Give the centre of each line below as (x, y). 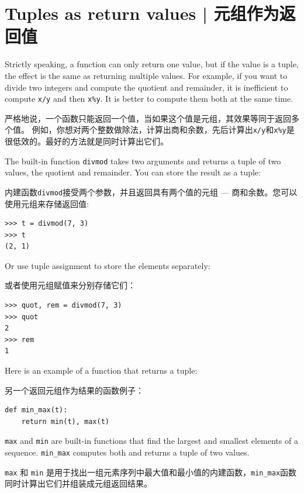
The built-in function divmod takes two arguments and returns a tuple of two (143, 161)
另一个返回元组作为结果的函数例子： (74, 390)
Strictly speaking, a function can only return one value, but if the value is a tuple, (152, 64)
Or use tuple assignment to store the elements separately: (108, 265)
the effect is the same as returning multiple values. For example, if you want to (146, 75)
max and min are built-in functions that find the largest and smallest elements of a (151, 441)
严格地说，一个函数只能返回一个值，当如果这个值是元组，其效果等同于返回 (148, 118)
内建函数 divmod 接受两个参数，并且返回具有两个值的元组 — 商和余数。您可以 (151, 192)
